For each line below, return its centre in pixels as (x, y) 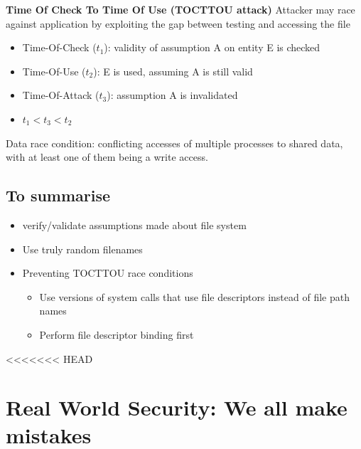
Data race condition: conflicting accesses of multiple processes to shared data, (174, 143)
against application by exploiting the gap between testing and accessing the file (178, 23)
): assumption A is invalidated (172, 95)
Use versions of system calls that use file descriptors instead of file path (194, 296)
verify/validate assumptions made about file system (134, 224)
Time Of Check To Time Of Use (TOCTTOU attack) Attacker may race (180, 9)
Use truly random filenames (82, 249)
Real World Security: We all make (177, 407)
